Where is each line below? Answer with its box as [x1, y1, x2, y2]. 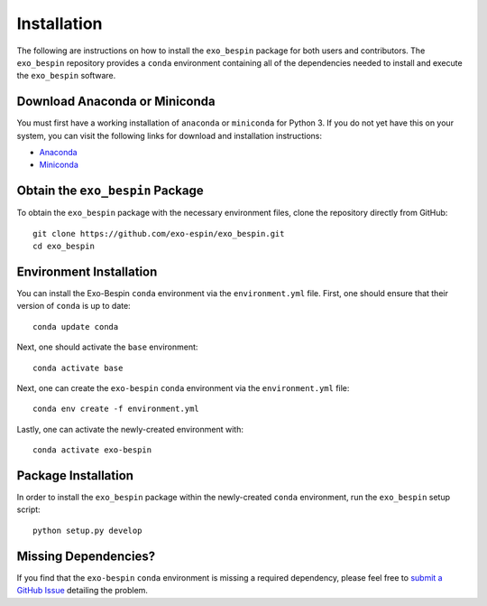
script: [16, 504, 41, 515]
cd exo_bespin [32, 241, 95, 252]
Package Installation [16, 468, 134, 483]
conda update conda [32, 322, 119, 331]
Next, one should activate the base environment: [16, 341, 198, 352]
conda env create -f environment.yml [32, 404, 200, 415]
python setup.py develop [32, 525, 142, 536]
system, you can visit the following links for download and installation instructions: [16, 130, 322, 141]
